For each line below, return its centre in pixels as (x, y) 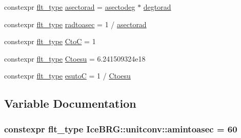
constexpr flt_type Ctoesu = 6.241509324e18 (75, 58)
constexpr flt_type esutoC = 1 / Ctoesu (67, 76)
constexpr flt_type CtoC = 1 (50, 41)
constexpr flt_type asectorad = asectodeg (70, 7)
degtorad (157, 7)
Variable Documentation (70, 103)
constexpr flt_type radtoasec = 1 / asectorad (75, 24)
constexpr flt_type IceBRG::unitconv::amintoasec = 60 (121, 129)
